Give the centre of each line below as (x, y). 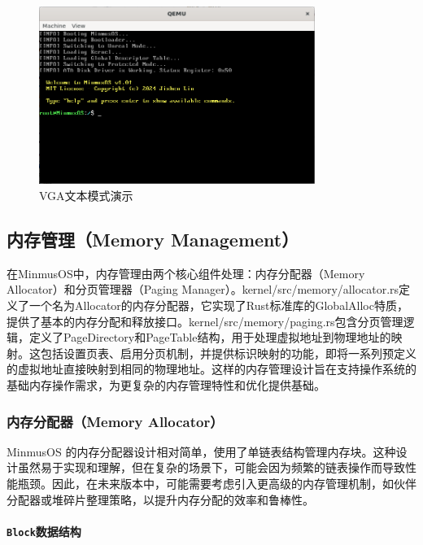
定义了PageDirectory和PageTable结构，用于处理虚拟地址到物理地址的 (210, 337)
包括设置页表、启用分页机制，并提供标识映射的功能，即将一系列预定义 (228, 353)
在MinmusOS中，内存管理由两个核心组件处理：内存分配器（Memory (186, 273)
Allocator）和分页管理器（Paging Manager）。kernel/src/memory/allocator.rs (203, 289)
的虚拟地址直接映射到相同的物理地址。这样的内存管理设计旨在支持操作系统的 (211, 369)
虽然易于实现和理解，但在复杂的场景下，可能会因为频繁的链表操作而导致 (211, 467)
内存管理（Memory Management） (153, 240)
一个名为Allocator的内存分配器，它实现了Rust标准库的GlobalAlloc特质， (218, 305)
